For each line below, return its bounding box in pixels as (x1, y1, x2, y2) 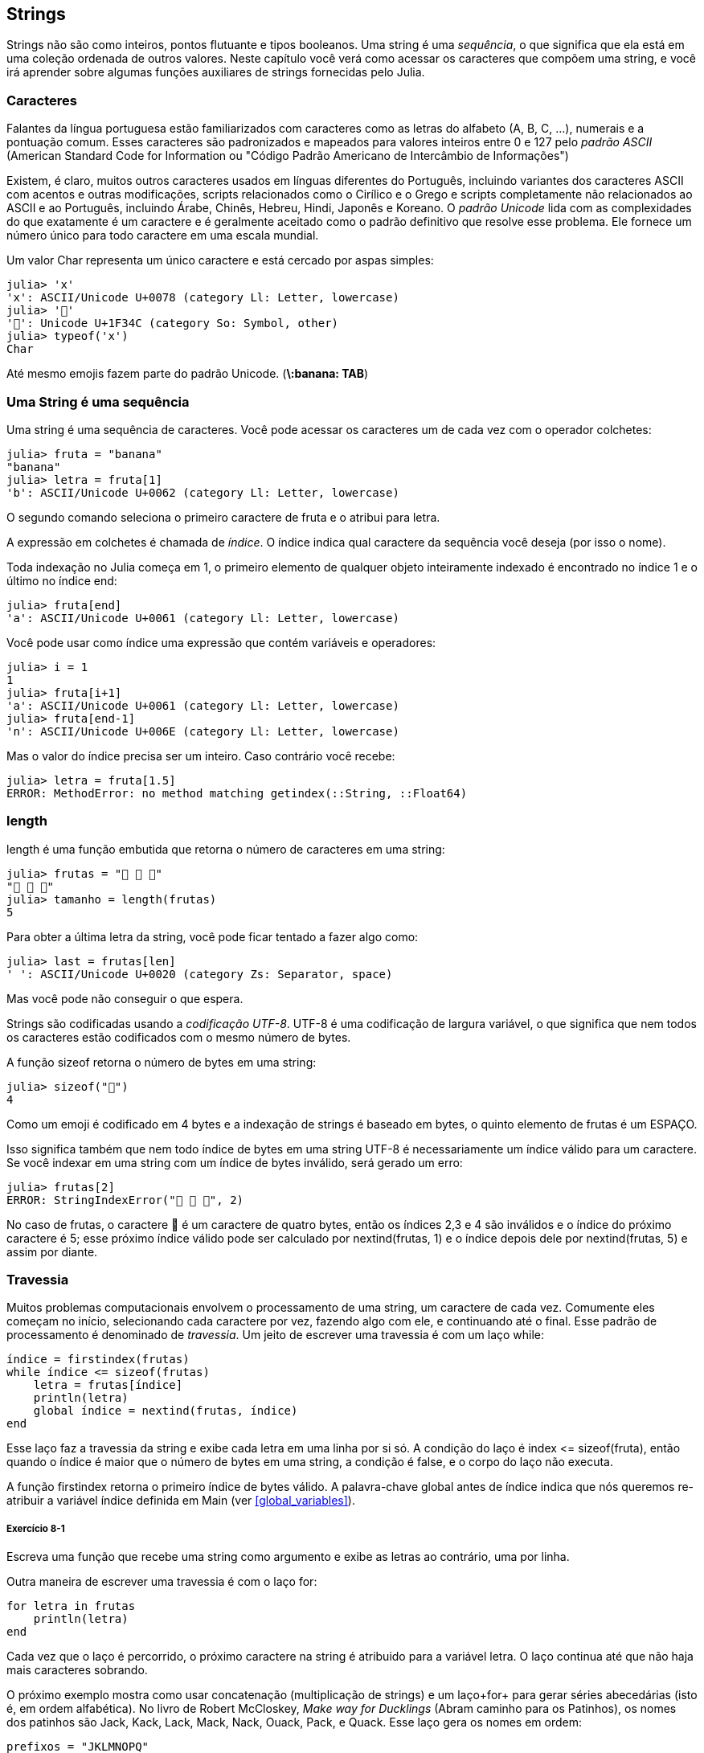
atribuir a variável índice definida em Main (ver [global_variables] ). (6, 1493, 355, 1508)
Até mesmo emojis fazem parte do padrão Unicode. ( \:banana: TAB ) (6, 367, 369, 381)
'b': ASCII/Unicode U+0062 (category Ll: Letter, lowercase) (6, 485, 399, 499)
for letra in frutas (6, 1599, 136, 1613)
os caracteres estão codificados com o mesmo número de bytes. (6, 1030, 351, 1044)
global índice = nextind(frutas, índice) (33, 1404, 298, 1418)
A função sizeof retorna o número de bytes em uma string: (6, 1055, 317, 1069)
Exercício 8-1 (6, 1522, 65, 1534)
